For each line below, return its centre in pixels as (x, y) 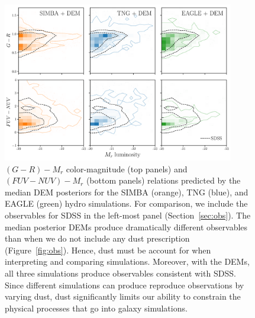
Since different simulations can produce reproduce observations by (125, 285)
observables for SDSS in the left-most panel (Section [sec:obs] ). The (128, 215)
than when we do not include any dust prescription (97, 238)
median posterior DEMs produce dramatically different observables (126, 227)
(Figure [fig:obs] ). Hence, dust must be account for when (108, 250)
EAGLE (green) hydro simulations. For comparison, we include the (126, 203)
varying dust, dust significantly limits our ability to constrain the (123, 296)
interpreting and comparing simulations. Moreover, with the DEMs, (127, 261)
